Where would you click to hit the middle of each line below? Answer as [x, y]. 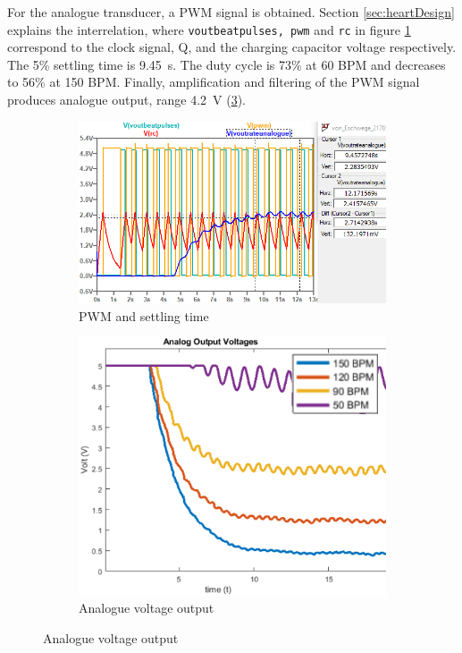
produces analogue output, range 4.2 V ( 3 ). [126, 100]
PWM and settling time [144, 315]
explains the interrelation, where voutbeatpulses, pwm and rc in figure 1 [209, 29]
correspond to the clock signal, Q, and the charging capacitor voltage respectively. [232, 47]
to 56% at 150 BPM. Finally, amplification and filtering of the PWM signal [214, 82]
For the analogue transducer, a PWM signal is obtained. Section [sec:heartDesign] [231, 12]
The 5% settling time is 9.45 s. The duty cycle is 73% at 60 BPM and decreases [227, 64]
